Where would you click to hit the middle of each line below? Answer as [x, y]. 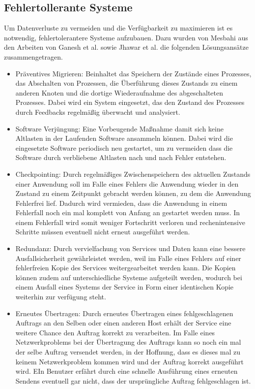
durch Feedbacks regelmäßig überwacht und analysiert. [98, 112]
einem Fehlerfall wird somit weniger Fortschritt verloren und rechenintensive [130, 222]
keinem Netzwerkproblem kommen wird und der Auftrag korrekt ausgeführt [129, 361]
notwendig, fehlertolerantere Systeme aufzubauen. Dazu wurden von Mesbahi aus [126, 37]
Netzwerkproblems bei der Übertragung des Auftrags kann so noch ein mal [128, 342]
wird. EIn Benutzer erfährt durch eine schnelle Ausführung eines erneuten [127, 371]
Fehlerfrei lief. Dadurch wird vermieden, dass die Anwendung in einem [121, 203]
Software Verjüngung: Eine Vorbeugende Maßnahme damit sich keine [119, 128]
